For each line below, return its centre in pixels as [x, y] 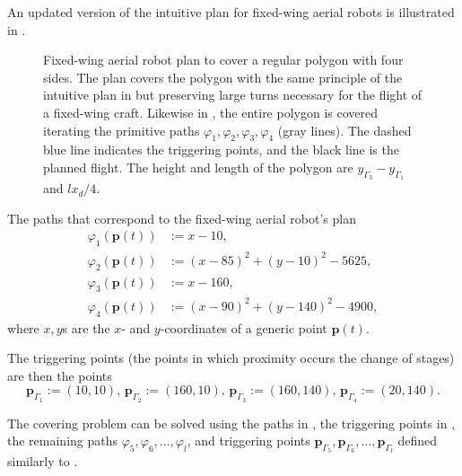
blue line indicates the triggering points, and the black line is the [221, 150]
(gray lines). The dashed [344, 130]
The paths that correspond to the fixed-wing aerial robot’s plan [182, 218]
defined [418, 441]
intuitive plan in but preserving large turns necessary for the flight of [233, 95]
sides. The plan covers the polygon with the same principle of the [223, 77]
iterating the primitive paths [122, 130]
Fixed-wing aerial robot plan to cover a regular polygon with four [223, 60]
